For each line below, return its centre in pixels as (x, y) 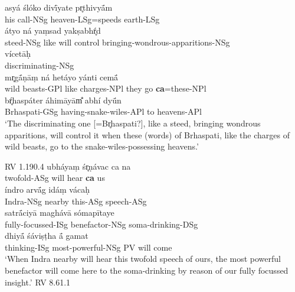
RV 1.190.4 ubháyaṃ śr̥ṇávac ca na (68, 166)
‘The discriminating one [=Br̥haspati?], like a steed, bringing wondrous (133, 123)
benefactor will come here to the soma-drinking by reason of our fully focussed (147, 270)
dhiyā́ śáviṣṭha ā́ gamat (47, 236)
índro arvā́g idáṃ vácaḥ (47, 189)
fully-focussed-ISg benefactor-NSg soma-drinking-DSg (101, 224)
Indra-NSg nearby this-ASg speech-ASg (76, 201)
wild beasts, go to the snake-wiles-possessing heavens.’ (102, 146)
